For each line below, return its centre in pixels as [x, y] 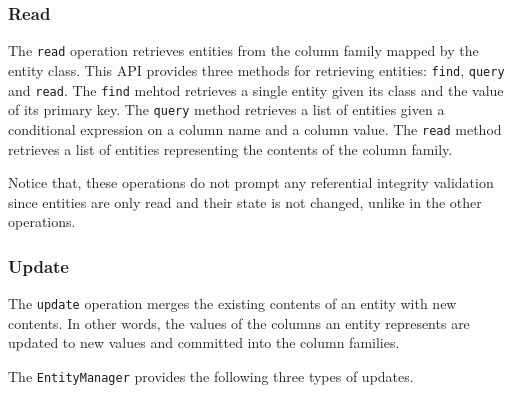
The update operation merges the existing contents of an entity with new [232, 303]
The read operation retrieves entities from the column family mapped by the [243, 50]
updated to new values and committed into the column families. [204, 342]
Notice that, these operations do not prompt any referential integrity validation [251, 182]
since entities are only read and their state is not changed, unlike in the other [245, 201]
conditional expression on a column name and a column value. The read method [255, 128]
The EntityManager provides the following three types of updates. [211, 375]
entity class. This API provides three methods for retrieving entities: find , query [256, 69]
